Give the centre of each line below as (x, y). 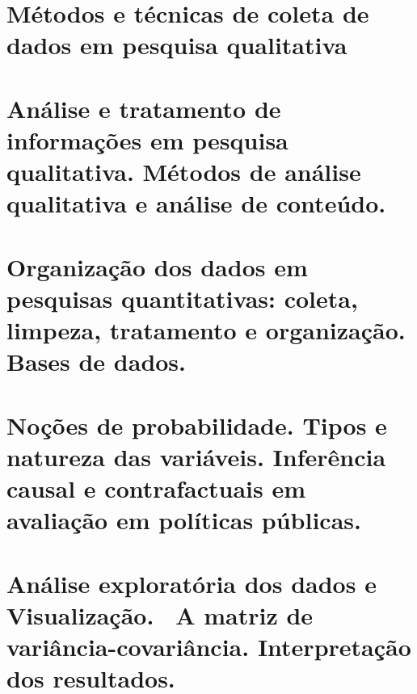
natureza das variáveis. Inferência (196, 456)
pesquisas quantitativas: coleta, (182, 298)
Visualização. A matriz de (160, 614)
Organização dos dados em (157, 266)
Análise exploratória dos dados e (192, 583)
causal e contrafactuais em (156, 488)
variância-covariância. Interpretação (209, 646)
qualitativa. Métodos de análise (184, 172)
